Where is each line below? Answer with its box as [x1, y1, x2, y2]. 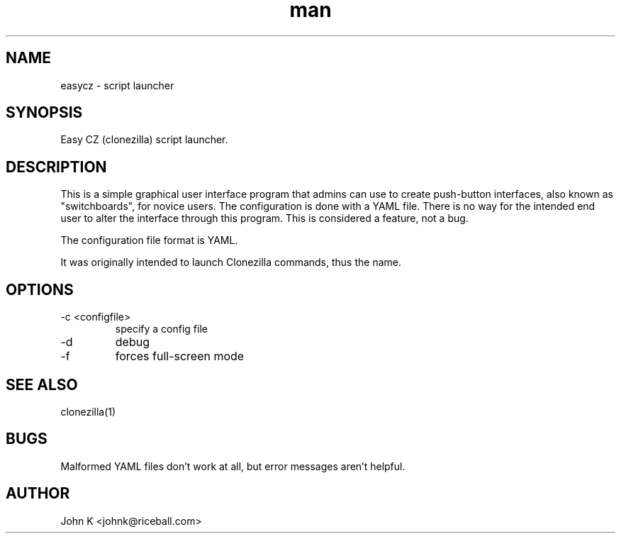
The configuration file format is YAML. [60, 234, 238, 247]
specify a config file [115, 323, 208, 335]
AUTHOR [6, 484, 70, 503]
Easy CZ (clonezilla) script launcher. [60, 133, 228, 146]
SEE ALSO [6, 375, 78, 394]
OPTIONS [6, 280, 74, 299]
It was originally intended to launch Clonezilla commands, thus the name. [60, 256, 401, 269]
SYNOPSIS [6, 104, 83, 122]
